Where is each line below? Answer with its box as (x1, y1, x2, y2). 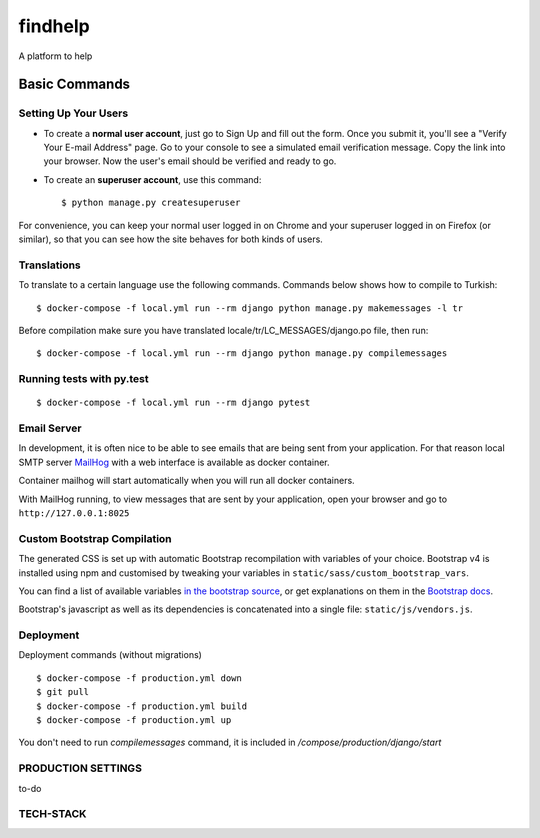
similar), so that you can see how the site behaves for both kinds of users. (18, 233, 324, 245)
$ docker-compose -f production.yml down (36, 672, 242, 684)
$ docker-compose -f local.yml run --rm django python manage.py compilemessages (36, 348, 448, 359)
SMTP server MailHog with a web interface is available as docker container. (18, 456, 330, 468)
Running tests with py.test (18, 372, 149, 386)
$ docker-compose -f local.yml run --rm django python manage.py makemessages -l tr (36, 302, 464, 314)
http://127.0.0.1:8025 (18, 508, 130, 519)
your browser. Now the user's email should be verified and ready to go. (43, 155, 337, 167)
